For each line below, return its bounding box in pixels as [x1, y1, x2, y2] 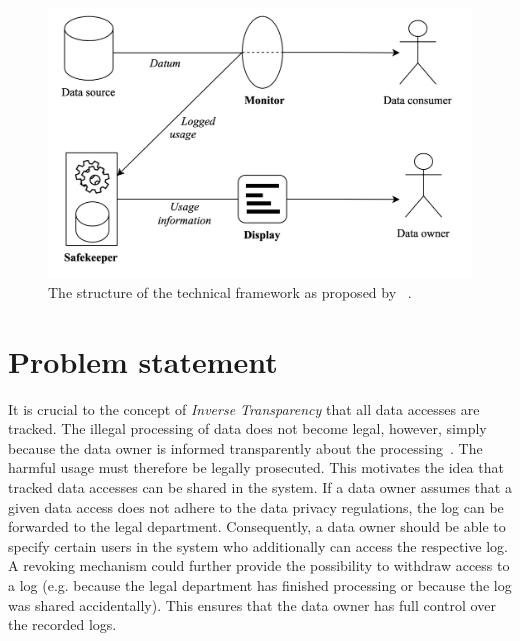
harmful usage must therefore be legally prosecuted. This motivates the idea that [8, 457, 504, 478]
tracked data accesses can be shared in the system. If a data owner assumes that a [8, 477, 512, 498]
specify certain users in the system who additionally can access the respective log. [8, 535, 509, 556]
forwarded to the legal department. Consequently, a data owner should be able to [8, 516, 506, 537]
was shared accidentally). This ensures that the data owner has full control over [8, 594, 496, 615]
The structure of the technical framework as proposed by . [48, 281, 412, 302]
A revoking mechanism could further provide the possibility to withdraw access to [8, 555, 510, 576]
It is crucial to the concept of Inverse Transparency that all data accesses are [8, 398, 480, 419]
